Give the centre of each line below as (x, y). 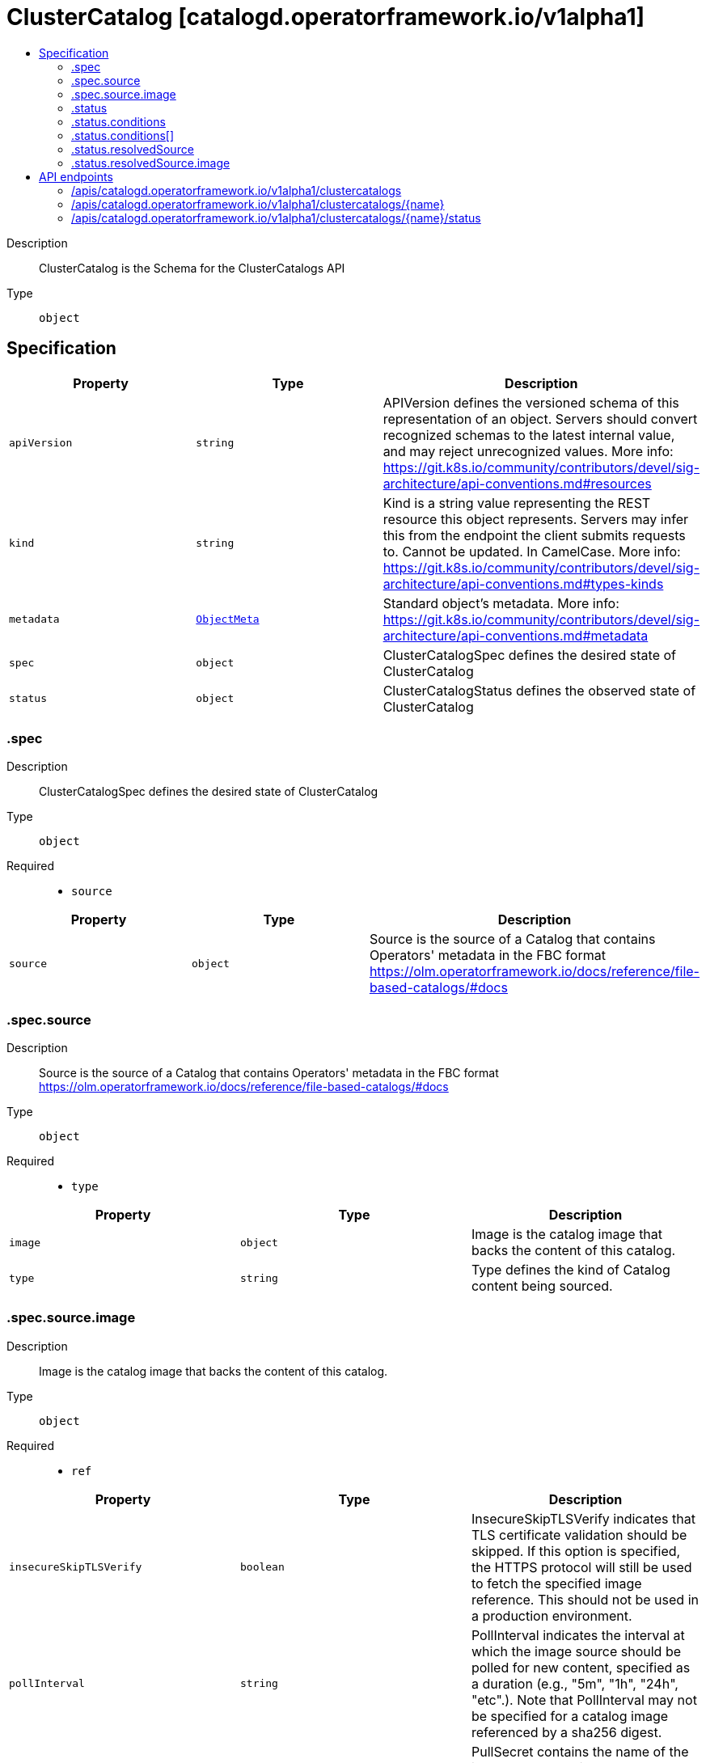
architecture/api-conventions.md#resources (517, 483)
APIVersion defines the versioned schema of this (531, 402)
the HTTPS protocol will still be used (581, 1567)
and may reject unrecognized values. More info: (528, 451)
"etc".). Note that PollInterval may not (584, 1700)
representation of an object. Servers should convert (540, 419)
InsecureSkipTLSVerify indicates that (583, 1518)
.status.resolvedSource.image (151, 163)
